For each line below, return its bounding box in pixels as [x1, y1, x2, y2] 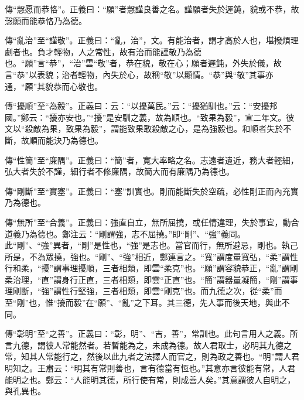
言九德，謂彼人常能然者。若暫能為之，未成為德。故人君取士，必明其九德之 [5, 339, 292, 351]
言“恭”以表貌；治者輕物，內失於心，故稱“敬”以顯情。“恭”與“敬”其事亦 [5, 68, 274, 80]
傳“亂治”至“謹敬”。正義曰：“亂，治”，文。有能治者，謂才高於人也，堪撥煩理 [5, 34, 299, 46]
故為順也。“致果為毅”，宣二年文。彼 [155, 111, 295, 123]
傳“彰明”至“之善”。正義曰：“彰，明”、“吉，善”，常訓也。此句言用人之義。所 [5, 327, 298, 340]
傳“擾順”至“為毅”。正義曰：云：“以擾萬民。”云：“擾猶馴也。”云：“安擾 [5, 100, 269, 112]
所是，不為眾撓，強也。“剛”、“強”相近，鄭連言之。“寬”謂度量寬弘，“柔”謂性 [5, 250, 298, 262]
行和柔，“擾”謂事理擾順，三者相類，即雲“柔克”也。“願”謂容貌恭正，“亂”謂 [5, 262, 290, 274]
